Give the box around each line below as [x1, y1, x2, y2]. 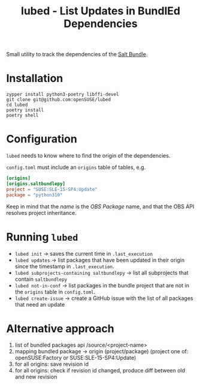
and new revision [14, 373, 57, 381]
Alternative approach [6, 322, 115, 335]
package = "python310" [6, 192, 63, 198]
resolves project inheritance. [6, 209, 77, 216]
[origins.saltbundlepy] [6, 181, 66, 187]
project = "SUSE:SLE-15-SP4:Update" [6, 186, 98, 192]
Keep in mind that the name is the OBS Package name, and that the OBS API [6, 202, 195, 210]
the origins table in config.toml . [14, 288, 96, 295]
